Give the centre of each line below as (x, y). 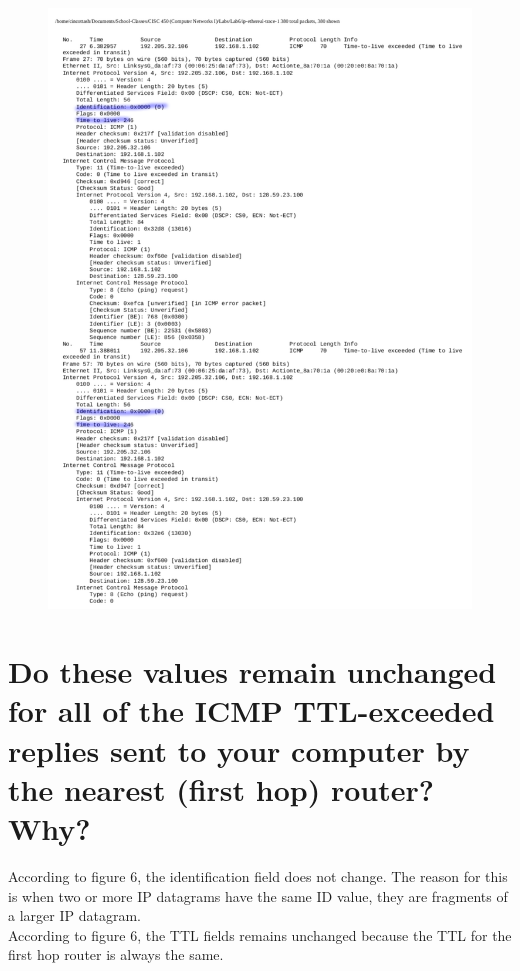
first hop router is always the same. (116, 954)
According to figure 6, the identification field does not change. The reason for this (258, 875)
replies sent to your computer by (239, 749)
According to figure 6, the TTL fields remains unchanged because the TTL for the (260, 934)
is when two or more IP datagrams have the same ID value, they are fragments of (258, 895)
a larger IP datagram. (74, 915)
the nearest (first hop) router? (221, 788)
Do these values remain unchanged (252, 671)
